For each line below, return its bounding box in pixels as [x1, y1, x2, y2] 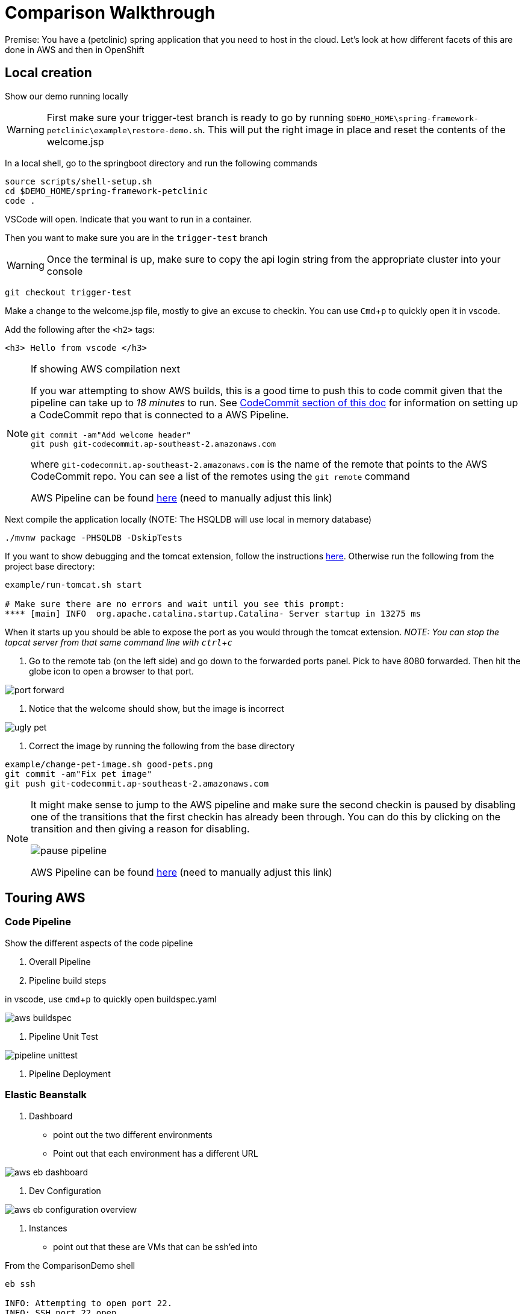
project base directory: [5, 561, 95, 571]
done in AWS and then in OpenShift [5, 44, 144, 55]
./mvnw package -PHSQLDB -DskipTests [5, 532, 183, 542]
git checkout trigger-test [5, 287, 132, 297]
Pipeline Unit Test [29, 1031, 98, 1042]
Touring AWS [5, 890, 85, 906]
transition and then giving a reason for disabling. [31, 822, 250, 835]
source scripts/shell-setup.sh [5, 176, 152, 186]
